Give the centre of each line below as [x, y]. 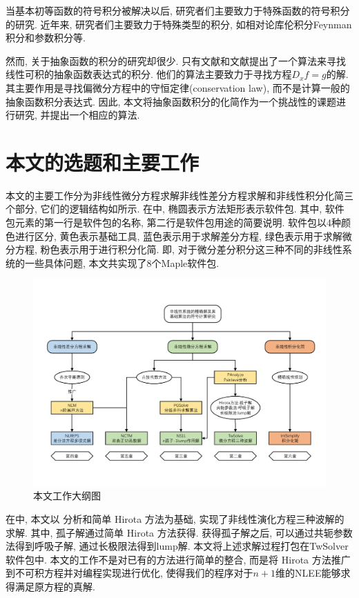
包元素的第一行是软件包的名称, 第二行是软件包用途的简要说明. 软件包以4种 [174, 222]
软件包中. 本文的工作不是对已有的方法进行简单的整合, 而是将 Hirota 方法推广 [178, 559]
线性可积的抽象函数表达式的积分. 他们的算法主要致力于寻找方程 [149, 74]
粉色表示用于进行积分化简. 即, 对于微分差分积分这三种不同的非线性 [191, 249]
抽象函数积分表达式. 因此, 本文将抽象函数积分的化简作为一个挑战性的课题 [171, 101]
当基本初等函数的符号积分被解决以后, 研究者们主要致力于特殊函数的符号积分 [178, 10]
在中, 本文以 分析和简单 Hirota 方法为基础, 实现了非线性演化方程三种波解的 [175, 518]
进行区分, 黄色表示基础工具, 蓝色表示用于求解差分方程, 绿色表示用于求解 [178, 236]
